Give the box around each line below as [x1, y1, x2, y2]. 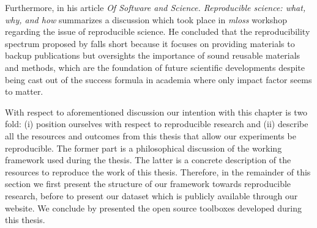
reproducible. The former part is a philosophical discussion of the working [5, 141, 282, 154]
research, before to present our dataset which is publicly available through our [5, 189, 298, 202]
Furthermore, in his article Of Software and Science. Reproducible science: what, [5, 1, 306, 13]
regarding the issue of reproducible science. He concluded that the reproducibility [5, 25, 310, 38]
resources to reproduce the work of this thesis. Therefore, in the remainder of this [5, 165, 311, 178]
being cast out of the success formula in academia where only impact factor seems [5, 73, 312, 86]
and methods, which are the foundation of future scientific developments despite [5, 61, 305, 73]
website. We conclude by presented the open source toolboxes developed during [5, 201, 302, 214]
